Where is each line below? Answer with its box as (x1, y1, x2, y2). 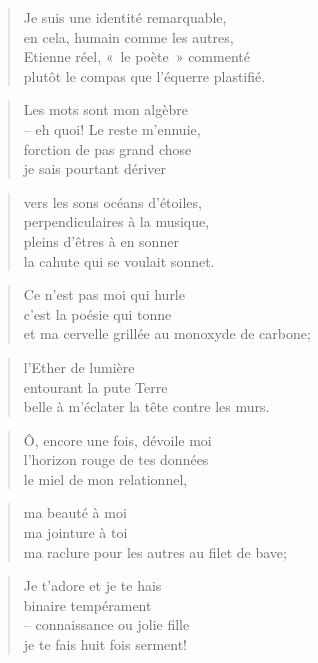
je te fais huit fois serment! (23, 634, 187, 655)
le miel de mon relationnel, (23, 468, 188, 489)
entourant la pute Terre (23, 376, 168, 397)
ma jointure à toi (23, 522, 128, 543)
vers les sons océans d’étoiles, (23, 191, 202, 212)
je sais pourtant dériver (23, 158, 167, 179)
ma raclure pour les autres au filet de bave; (23, 541, 287, 562)
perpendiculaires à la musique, (23, 211, 210, 232)
